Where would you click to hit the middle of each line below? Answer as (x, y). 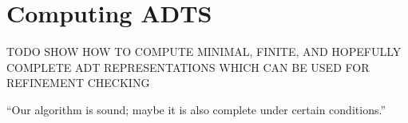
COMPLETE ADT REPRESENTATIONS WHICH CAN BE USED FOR (188, 67)
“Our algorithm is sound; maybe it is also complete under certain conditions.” (196, 109)
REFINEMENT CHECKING (78, 83)
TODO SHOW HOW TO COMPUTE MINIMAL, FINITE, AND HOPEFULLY (204, 52)
